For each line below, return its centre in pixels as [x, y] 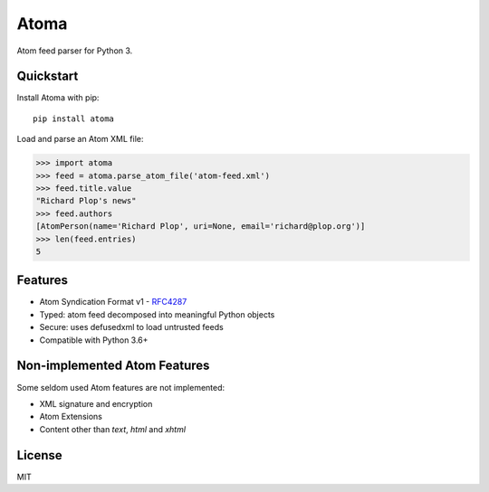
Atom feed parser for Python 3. [75, 51]
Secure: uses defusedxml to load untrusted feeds [131, 327]
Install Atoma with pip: [58, 98]
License [39, 455]
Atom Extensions [71, 417]
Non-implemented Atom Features [113, 366]
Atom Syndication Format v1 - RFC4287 [113, 302]
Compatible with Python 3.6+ [94, 340]
